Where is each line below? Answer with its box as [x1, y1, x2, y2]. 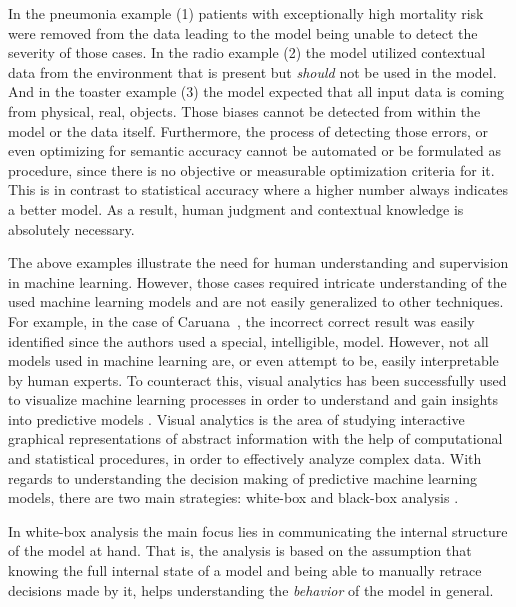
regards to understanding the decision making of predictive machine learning [8, 467, 478, 488]
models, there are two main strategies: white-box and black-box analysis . [8, 487, 459, 508]
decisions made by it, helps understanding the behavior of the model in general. [8, 579, 494, 600]
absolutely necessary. [8, 218, 135, 239]
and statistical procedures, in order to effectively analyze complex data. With [8, 448, 482, 469]
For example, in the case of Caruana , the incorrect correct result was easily [8, 310, 475, 331]
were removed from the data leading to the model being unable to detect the [8, 22, 478, 43]
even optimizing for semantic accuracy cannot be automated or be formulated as [8, 140, 502, 161]
